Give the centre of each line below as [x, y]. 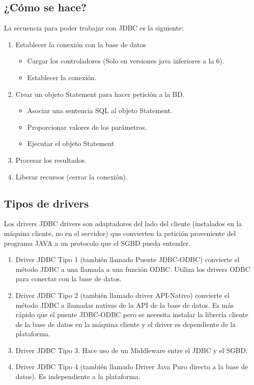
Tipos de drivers [46, 203]
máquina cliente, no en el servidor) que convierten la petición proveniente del [120, 233]
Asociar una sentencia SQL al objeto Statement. [100, 110]
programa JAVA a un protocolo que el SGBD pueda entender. [97, 243]
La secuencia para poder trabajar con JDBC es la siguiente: [94, 28]
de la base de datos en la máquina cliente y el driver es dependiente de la [126, 324]
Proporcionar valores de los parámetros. [87, 127]
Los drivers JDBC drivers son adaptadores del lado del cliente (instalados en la [123, 223]
